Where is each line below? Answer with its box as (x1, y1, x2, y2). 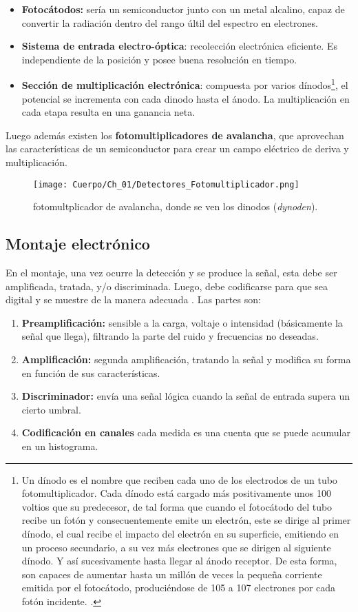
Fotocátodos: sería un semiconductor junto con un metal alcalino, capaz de (21, 2, 345, 16)
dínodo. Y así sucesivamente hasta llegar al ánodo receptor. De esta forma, (21, 553, 337, 568)
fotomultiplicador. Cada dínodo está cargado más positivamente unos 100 (21, 486, 331, 500)
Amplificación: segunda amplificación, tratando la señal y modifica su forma (21, 352, 351, 367)
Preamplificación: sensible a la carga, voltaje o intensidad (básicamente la (21, 315, 343, 329)
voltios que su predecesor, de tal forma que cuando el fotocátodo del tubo (21, 499, 333, 513)
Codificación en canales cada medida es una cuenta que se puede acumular (21, 425, 350, 440)
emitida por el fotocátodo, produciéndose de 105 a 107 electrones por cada (21, 580, 336, 595)
